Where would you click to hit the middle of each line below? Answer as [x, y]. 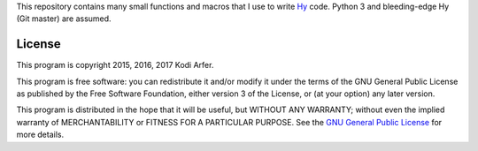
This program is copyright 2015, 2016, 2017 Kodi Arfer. [115, 65]
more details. [40, 135]
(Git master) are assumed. [64, 19]
